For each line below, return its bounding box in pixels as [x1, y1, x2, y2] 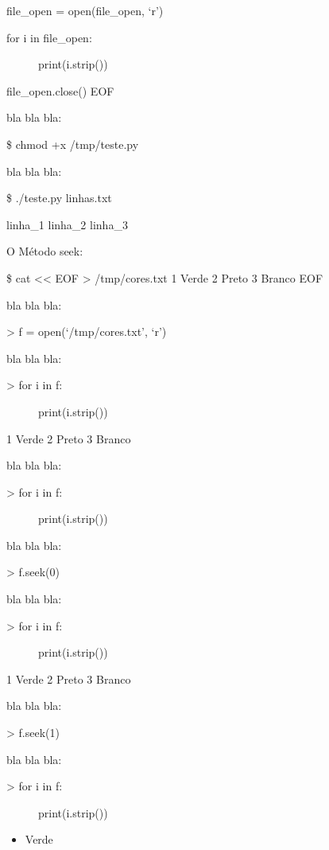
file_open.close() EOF [6, 82, 114, 99]
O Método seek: [6, 243, 83, 259]
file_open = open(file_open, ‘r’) [6, 2, 164, 18]
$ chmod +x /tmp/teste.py [6, 135, 139, 152]
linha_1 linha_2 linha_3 [6, 216, 128, 232]
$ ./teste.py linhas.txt [6, 189, 112, 206]
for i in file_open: [6, 29, 92, 45]
